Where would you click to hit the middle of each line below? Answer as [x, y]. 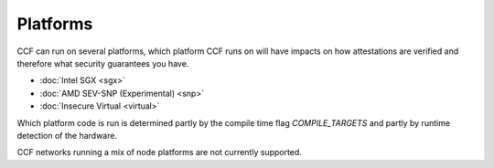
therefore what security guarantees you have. [103, 63]
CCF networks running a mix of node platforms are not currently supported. [159, 152]
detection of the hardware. [67, 135]
